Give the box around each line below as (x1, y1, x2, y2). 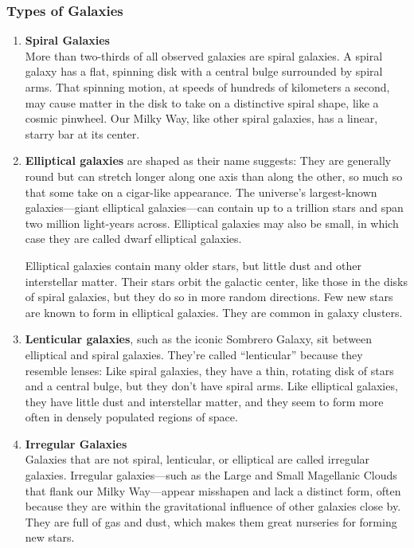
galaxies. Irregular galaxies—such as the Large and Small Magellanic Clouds (25, 467, 397, 483)
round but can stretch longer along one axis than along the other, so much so (25, 167, 403, 184)
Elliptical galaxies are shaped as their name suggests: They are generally (25, 152, 392, 169)
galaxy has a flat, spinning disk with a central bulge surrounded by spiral (25, 63, 383, 80)
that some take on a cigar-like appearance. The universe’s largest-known (25, 183, 377, 200)
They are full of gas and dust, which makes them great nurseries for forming (25, 513, 397, 530)
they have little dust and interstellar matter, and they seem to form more (25, 393, 384, 409)
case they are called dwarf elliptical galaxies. (25, 230, 242, 247)
